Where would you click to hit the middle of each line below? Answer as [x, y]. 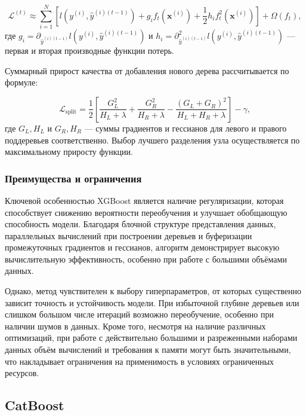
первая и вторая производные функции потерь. [89, 51]
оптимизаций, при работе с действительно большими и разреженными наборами [151, 338]
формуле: [21, 82]
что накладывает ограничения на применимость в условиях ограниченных [140, 361]
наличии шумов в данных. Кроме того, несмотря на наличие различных [135, 326]
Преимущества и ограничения [73, 178]
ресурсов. [22, 373]
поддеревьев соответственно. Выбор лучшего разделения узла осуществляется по [152, 140]
